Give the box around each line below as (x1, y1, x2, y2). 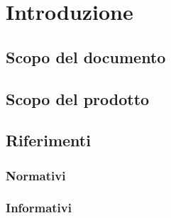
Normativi (6, 166, 66, 184)
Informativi (6, 199, 72, 217)
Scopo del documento (6, 45, 166, 67)
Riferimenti (6, 129, 91, 151)
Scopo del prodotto (6, 87, 150, 109)
